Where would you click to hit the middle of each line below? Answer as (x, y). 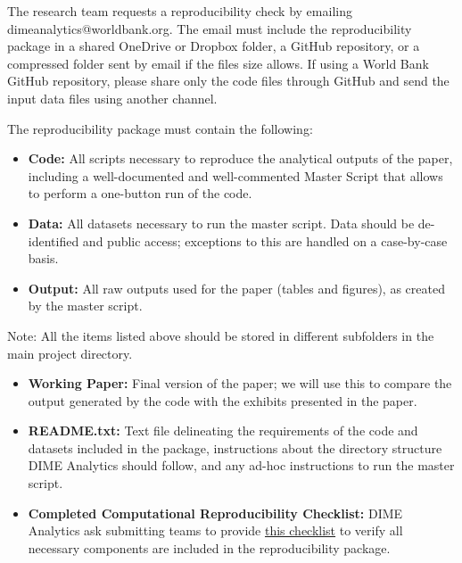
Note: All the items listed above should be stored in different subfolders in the (221, 335)
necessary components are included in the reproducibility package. (209, 547)
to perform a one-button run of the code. (140, 193)
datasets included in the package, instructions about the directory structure (235, 447)
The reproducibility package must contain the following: (160, 128)
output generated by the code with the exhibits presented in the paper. (223, 400)
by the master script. (85, 306)
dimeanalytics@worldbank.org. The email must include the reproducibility (210, 28)
